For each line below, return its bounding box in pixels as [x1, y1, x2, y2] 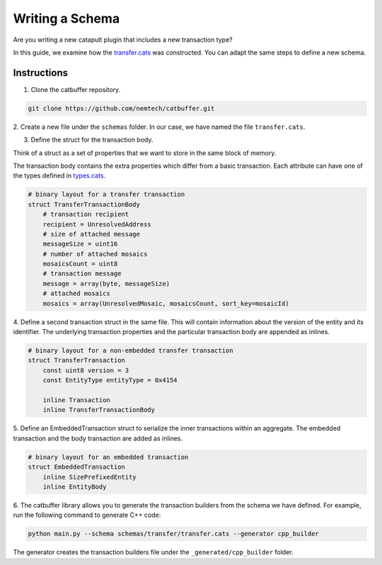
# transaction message [42, 270, 122, 278]
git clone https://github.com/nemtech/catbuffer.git [28, 104, 215, 113]
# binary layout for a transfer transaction [28, 190, 185, 198]
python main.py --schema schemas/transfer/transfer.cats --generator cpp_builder [28, 530, 320, 538]
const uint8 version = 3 [42, 366, 129, 375]
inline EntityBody [42, 482, 107, 491]
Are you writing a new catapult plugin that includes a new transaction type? [13, 35, 233, 44]
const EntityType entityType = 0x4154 [42, 376, 178, 384]
